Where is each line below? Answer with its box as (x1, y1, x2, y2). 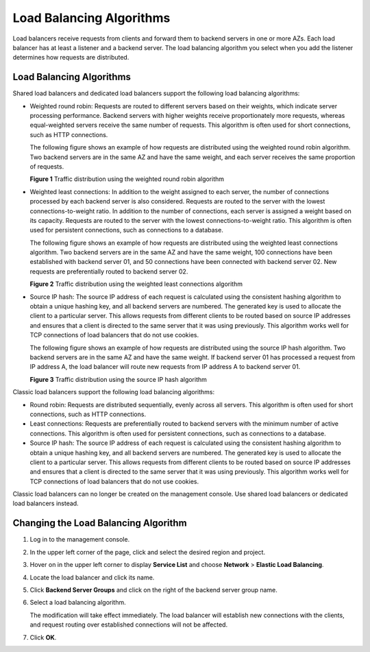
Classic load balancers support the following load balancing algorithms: (12, 388, 215, 396)
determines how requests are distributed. (12, 53, 129, 62)
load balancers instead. (12, 499, 79, 507)
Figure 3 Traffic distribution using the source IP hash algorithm (29, 375, 207, 383)
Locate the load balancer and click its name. (29, 573, 155, 581)
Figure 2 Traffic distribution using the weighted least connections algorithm (29, 280, 243, 288)
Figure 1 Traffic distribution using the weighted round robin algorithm (29, 175, 225, 183)
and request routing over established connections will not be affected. (29, 620, 228, 629)
